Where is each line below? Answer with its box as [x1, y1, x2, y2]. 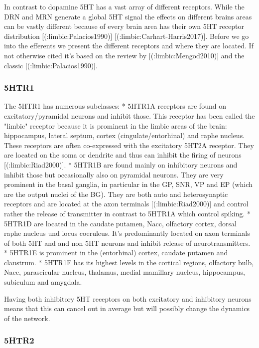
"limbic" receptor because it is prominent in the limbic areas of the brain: [4, 120, 227, 131]
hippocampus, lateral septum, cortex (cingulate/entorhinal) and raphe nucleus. [4, 130, 245, 141]
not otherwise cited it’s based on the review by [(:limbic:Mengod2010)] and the [4, 50, 245, 60]
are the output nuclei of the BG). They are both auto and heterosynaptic [4, 188, 228, 199]
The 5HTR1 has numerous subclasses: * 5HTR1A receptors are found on [4, 101, 226, 111]
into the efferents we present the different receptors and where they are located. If [4, 40, 254, 51]
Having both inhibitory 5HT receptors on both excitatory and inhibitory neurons [4, 293, 252, 304]
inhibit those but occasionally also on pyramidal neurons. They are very [4, 169, 224, 179]
